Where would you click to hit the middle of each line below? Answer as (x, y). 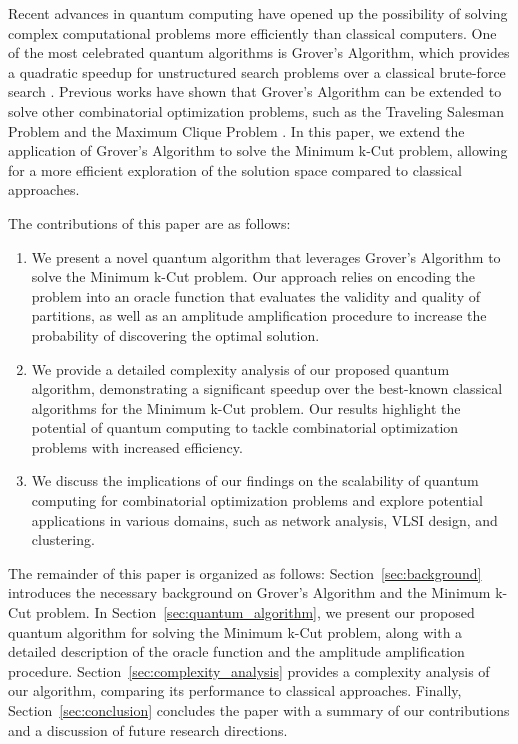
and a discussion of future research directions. (148, 729)
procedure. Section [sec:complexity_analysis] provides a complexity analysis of (249, 670)
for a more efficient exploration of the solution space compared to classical (235, 169)
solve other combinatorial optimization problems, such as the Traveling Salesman (256, 110)
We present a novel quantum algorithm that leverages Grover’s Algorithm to (266, 256)
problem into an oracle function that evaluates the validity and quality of (255, 295)
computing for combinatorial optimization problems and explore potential (257, 500)
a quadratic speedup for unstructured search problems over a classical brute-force (257, 71)
